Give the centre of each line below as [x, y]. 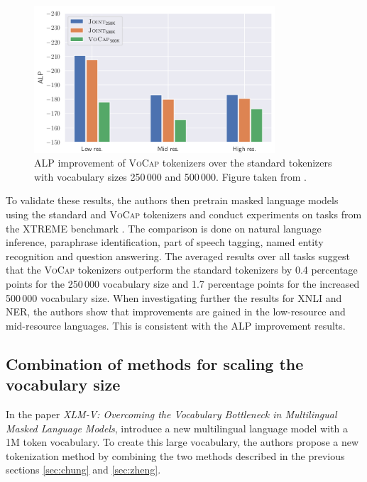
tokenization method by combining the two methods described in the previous [175, 455]
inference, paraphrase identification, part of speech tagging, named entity [165, 242]
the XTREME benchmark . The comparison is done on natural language [164, 228]
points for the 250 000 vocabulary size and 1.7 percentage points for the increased [183, 284]
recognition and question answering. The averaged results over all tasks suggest [178, 256]
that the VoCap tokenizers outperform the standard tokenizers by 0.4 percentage [182, 270]
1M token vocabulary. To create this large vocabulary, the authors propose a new [182, 442]
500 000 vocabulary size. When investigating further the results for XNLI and [174, 297]
